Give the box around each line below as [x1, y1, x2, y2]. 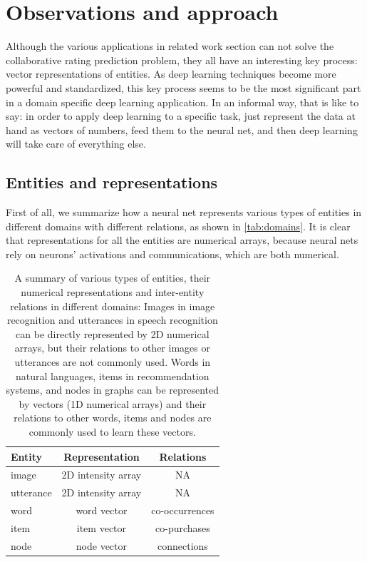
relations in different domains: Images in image [10, 298, 215, 313]
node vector [76, 538, 128, 553]
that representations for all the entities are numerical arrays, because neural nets [6, 233, 358, 247]
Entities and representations [6, 171, 218, 193]
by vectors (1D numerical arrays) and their [19, 396, 207, 411]
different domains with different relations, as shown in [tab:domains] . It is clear [6, 218, 351, 233]
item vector [76, 520, 127, 535]
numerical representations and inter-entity [21, 285, 205, 300]
